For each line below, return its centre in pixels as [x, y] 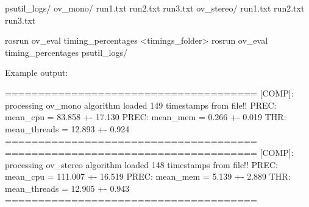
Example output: [37, 73]
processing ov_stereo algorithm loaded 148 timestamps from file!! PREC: [141, 164]
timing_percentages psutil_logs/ [66, 52]
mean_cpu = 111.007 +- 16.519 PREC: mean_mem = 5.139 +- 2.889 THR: [148, 176]
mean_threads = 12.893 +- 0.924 [67, 128]
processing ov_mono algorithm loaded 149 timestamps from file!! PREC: [141, 105]
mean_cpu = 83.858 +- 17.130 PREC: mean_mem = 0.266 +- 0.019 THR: [146, 117]
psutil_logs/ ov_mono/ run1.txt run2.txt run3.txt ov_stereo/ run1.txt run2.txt [155, 8]
